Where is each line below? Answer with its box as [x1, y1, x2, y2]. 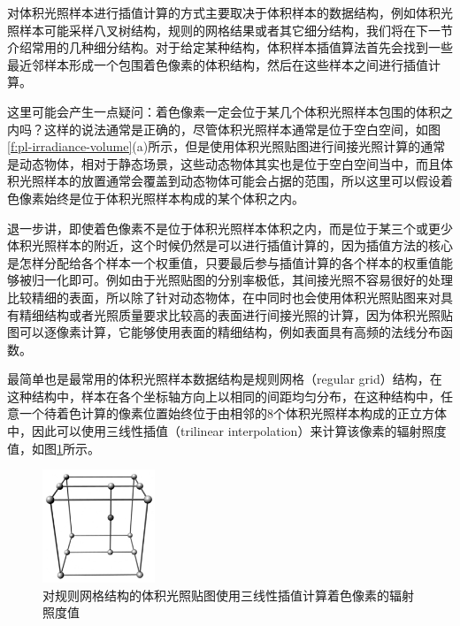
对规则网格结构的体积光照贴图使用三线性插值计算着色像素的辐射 [42, 585, 414, 604]
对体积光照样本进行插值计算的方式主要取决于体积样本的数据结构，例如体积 [7, 4, 441, 21]
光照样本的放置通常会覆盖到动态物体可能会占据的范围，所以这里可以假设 [19, 172, 441, 190]
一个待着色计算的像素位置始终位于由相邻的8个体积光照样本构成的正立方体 [19, 404, 447, 423]
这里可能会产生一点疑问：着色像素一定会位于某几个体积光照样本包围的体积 [7, 102, 441, 120]
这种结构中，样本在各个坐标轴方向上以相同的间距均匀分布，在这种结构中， [7, 386, 441, 405]
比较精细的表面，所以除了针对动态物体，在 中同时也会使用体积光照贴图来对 [7, 287, 441, 306]
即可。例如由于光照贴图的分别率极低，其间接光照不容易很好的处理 [68, 271, 453, 289]
